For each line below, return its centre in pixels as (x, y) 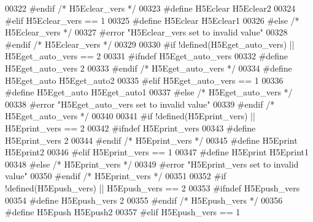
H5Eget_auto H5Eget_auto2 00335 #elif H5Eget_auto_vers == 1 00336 (144, 80)
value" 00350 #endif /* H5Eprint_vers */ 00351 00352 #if (116, 176)
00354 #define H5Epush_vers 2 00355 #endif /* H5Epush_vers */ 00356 (144, 200)
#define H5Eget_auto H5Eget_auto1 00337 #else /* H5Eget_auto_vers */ (149, 92)
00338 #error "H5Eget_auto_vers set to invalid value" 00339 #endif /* (140, 104)
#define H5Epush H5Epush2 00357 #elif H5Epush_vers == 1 (123, 212)
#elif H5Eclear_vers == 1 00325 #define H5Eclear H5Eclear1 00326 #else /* (152, 20)
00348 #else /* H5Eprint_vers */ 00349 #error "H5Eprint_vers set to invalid (152, 164)
